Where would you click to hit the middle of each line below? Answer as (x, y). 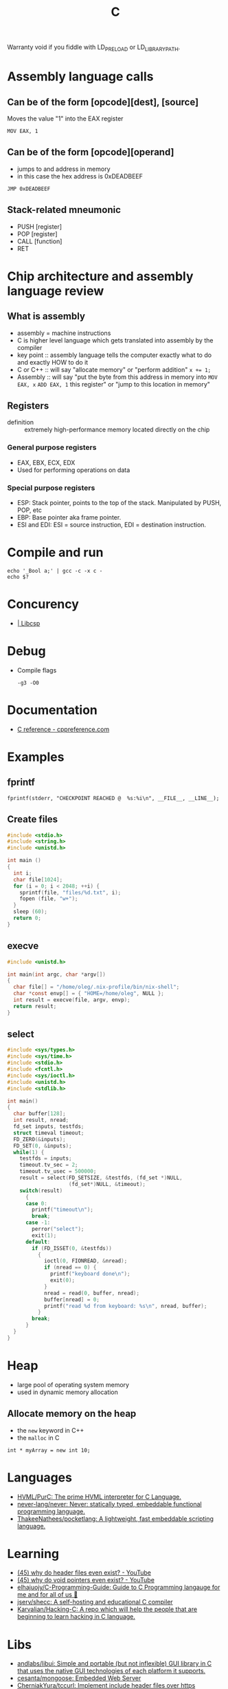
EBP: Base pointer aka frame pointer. (69, 518)
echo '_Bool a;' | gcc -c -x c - (55, 571)
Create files (33, 820)
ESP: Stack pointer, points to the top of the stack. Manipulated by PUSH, (119, 503)
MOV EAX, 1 (23, 131)
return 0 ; (27, 918)
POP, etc (30, 510)
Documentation (53, 710)
